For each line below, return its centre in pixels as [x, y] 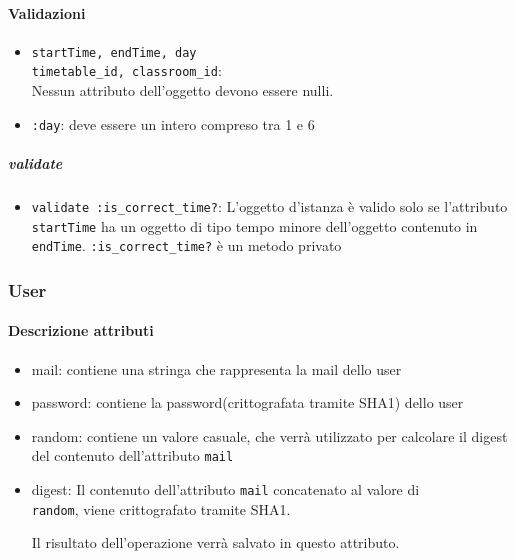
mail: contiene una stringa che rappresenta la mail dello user [216, 368]
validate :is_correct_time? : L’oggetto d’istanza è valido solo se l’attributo [269, 205]
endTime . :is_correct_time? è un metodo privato [186, 245]
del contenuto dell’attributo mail [132, 455]
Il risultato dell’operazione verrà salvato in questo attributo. [215, 542]
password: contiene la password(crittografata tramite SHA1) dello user [247, 402]
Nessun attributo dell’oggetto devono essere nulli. [182, 90]
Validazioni [47, 12]
